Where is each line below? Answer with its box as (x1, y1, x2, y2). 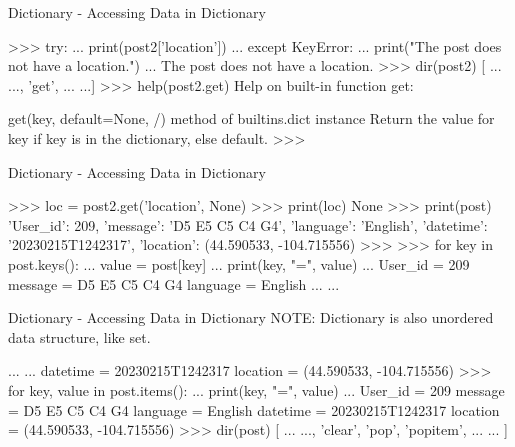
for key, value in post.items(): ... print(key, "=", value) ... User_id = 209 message (8, 379, 505, 400)
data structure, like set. (8, 326, 151, 347)
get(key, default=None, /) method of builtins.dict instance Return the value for (8, 108, 495, 129)
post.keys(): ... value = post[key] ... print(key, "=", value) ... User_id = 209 (8, 253, 470, 274)
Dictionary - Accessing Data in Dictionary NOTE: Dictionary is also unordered (8, 307, 494, 328)
